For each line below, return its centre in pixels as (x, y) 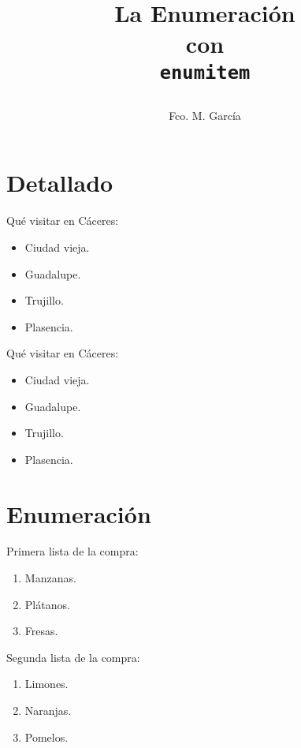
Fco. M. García (205, 115)
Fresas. (41, 631)
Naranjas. (48, 711)
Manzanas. (50, 578)
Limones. (46, 684)
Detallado (60, 183)
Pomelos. (46, 737)
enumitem (205, 72)
